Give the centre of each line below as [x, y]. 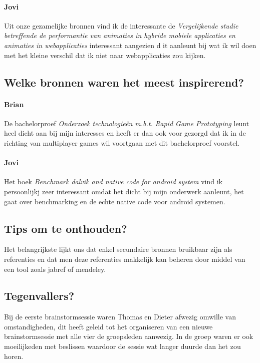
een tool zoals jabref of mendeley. [55, 269]
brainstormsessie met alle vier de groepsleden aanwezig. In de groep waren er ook [129, 336]
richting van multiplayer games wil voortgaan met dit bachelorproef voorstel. [122, 142]
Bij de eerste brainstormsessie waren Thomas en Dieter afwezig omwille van [120, 317]
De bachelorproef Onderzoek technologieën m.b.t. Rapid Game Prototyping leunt [127, 123]
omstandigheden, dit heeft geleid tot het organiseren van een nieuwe [108, 326]
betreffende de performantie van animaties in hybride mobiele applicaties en [120, 35]
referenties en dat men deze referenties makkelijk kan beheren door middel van [125, 259]
